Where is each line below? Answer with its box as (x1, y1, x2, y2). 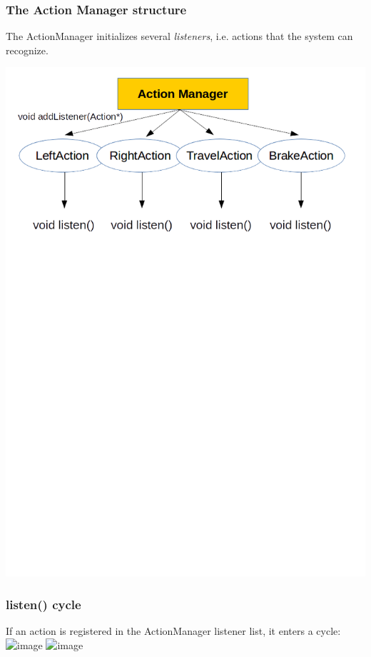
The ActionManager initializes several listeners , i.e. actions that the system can (6, 29, 353, 44)
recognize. (6, 42, 49, 57)
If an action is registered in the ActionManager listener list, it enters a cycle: (6, 623, 341, 638)
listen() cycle (6, 595, 81, 613)
